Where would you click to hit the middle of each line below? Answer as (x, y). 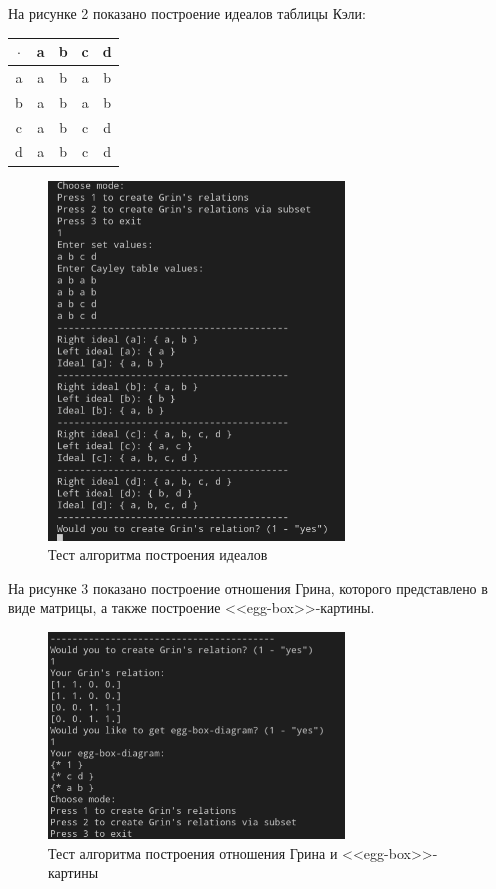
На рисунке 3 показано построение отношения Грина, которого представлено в (248, 587)
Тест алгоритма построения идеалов (158, 554)
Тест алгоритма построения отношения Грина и (193, 852)
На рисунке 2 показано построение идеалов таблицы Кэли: (187, 13)
